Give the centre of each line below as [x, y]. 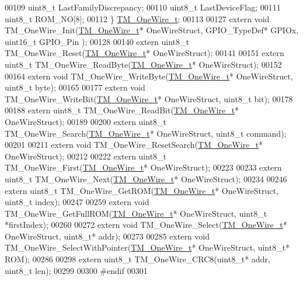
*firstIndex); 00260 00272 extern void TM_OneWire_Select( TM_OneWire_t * [146, 225]
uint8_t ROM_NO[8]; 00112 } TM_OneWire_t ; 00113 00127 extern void [137, 18]
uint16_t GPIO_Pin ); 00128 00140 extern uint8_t [97, 41]
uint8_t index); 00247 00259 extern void [77, 202]
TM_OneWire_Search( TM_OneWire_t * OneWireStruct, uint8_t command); [146, 133]
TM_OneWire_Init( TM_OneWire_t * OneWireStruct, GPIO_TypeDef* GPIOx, [152, 30]
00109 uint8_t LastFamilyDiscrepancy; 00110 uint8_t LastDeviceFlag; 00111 [143, 7]
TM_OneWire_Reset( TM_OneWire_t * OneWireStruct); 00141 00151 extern [144, 53]
